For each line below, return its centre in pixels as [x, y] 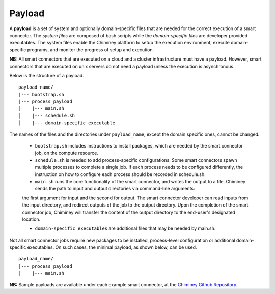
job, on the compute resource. [67, 153]
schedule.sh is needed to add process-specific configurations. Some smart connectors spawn [136, 160]
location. [31, 219]
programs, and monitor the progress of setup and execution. [91, 50]
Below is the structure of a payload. [47, 75]
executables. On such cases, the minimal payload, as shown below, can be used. [112, 247]
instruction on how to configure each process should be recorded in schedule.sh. [120, 174]
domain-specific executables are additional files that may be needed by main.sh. [125, 228]
